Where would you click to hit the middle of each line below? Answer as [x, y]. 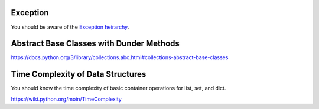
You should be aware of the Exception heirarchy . [70, 27]
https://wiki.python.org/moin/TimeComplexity [66, 99]
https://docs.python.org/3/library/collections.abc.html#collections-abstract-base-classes [120, 57]
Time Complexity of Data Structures [79, 74]
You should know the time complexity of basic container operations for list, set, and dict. [118, 88]
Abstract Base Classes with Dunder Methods [95, 44]
